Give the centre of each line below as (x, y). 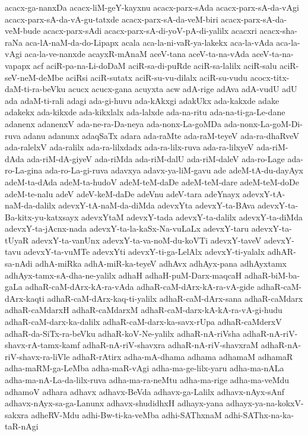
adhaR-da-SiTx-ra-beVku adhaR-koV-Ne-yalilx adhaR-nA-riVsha (123, 333)
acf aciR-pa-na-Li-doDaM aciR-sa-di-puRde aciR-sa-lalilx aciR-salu (155, 65)
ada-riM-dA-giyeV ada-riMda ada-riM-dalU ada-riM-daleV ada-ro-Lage (156, 158)
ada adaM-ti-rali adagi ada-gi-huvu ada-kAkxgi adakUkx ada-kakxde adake (142, 100)
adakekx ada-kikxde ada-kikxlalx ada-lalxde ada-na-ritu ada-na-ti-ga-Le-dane (145, 112)
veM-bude (23, 31)
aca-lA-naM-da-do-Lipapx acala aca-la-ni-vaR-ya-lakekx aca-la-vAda (149, 42)
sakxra (17, 414)
